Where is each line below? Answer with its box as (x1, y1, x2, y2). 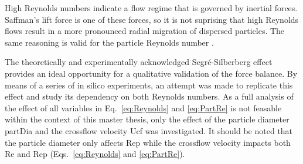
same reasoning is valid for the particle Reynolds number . (5, 36, 214, 48)
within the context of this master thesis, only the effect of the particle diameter (5, 113, 290, 125)
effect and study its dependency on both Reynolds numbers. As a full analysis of (5, 90, 294, 102)
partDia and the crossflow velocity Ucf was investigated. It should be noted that (5, 124, 293, 136)
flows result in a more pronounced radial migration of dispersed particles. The (5, 25, 285, 37)
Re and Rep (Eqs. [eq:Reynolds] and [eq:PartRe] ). (5, 148, 185, 160)
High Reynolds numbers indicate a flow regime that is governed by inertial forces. (5, 2, 298, 13)
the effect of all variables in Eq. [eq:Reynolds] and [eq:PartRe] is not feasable (5, 101, 282, 114)
